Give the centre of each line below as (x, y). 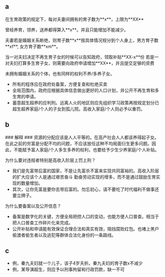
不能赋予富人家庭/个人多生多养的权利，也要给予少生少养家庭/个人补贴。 (86, 149)
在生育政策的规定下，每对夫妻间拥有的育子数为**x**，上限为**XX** (75, 19)
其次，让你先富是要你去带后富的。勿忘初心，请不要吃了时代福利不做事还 (85, 189)
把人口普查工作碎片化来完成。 (42, 223)
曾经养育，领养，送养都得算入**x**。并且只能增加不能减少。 (67, 30)
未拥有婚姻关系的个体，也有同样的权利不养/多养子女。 (60, 73)
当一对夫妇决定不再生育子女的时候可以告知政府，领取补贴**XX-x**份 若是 (80, 57)
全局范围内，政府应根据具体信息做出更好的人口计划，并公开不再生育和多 (85, 90)
